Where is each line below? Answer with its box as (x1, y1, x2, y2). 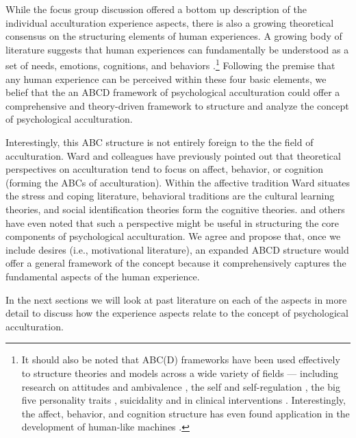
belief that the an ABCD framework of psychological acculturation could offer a (5, 85, 340, 99)
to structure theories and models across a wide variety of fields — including (21, 365, 339, 380)
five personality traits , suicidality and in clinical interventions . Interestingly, (21, 393, 346, 407)
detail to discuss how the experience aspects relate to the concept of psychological (5, 306, 348, 320)
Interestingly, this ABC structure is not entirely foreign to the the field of (5, 135, 314, 149)
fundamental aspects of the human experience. (5, 269, 200, 283)
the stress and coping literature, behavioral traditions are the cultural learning (5, 188, 335, 203)
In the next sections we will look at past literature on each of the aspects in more (5, 292, 347, 306)
